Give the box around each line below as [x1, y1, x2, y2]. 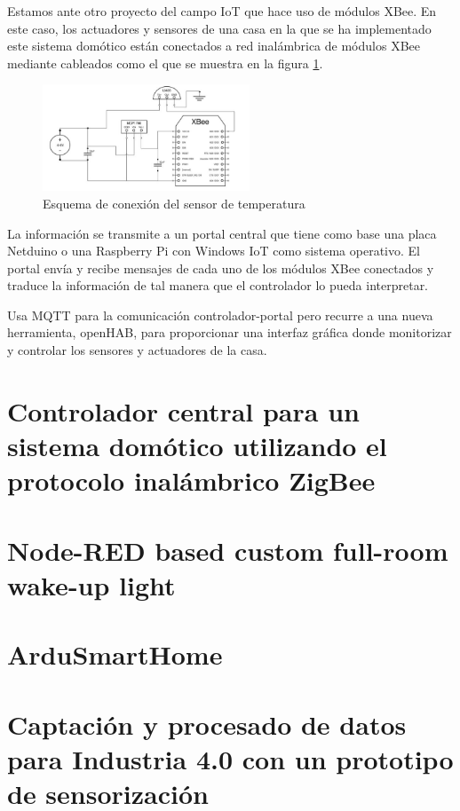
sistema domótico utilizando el [7, 428, 387, 464]
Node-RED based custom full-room [7, 531, 448, 568]
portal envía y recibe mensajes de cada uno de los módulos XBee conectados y [7, 258, 434, 277]
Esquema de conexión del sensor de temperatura [43, 193, 305, 212]
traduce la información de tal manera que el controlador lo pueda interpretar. [7, 276, 429, 295]
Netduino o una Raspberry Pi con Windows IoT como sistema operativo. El [7, 241, 420, 260]
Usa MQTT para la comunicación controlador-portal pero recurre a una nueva [7, 305, 433, 324]
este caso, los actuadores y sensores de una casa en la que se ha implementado [7, 19, 432, 37]
